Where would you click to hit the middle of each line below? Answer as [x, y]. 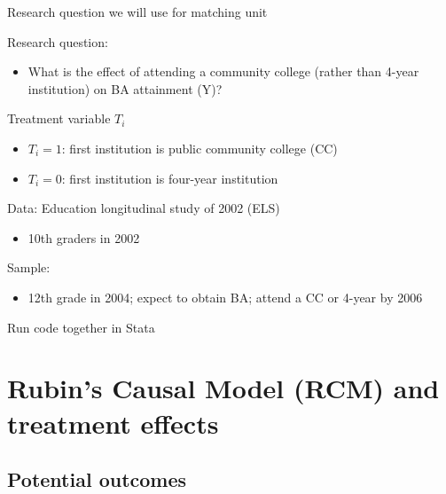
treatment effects [113, 423]
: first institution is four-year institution [170, 178]
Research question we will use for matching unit [137, 12]
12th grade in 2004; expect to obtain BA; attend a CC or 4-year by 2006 [225, 297]
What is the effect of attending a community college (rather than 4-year [223, 71]
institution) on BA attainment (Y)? [125, 88]
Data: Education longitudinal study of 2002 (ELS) [144, 208]
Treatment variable [59, 118]
